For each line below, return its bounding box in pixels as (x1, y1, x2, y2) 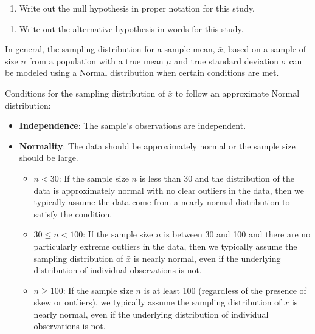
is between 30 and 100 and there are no (164, 228, 311, 240)
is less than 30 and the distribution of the (139, 171, 294, 184)
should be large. (19, 151, 78, 164)
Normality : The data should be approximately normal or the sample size (19, 139, 296, 152)
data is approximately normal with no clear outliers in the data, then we (33, 183, 305, 196)
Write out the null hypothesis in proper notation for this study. (19, 2, 255, 14)
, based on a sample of (223, 43, 306, 55)
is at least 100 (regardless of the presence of (144, 284, 306, 296)
